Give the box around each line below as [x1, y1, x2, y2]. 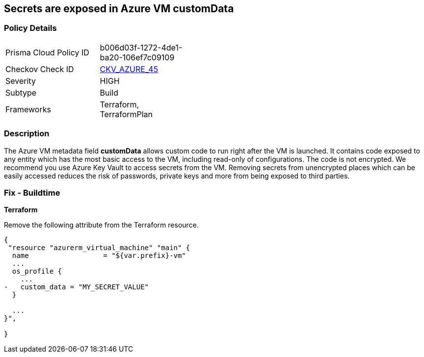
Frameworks [5, 104, 51, 114]
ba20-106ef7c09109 [100, 52, 175, 62]
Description [4, 128, 50, 139]
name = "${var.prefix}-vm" [12, 252, 186, 260]
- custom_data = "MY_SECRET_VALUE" [4, 283, 149, 291]
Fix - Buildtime [4, 187, 60, 198]
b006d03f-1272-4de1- [100, 42, 183, 52]
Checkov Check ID [5, 64, 74, 74]
